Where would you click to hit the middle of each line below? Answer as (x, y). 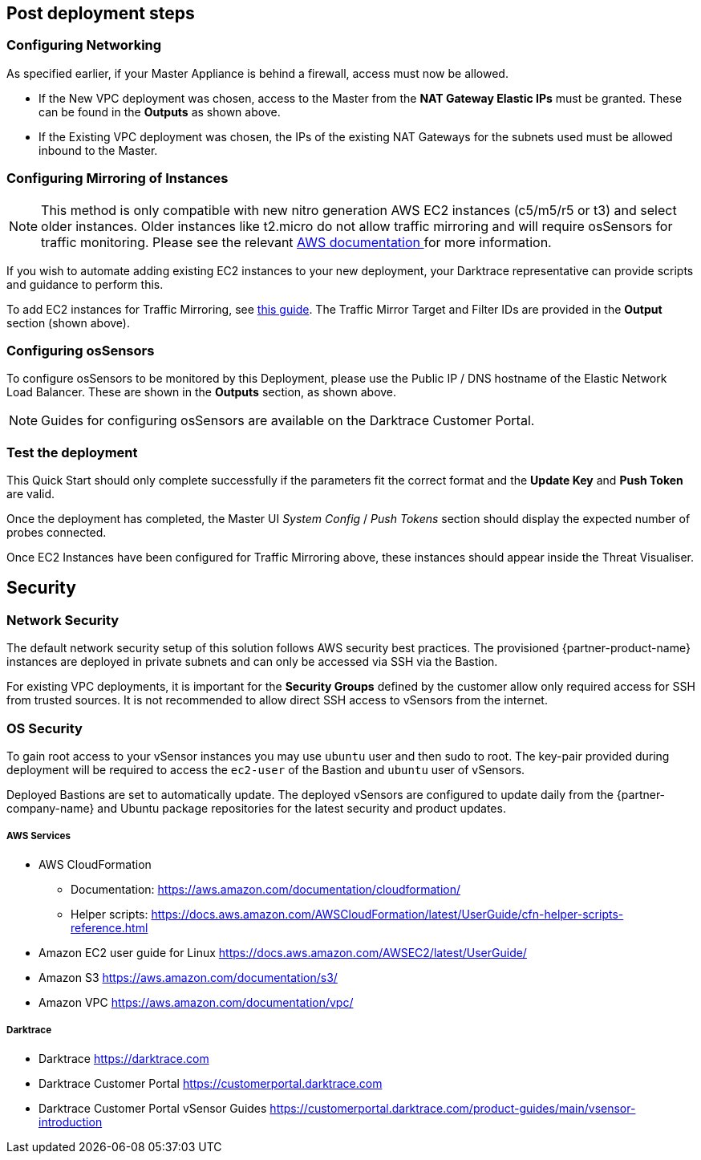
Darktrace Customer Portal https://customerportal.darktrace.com (211, 1083)
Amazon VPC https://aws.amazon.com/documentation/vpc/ (196, 1002)
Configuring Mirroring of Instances (118, 178)
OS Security (45, 728)
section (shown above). (68, 322)
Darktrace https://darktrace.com (124, 1058)
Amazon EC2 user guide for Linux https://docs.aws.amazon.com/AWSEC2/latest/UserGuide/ (283, 952)
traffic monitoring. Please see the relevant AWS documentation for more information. (296, 242)
